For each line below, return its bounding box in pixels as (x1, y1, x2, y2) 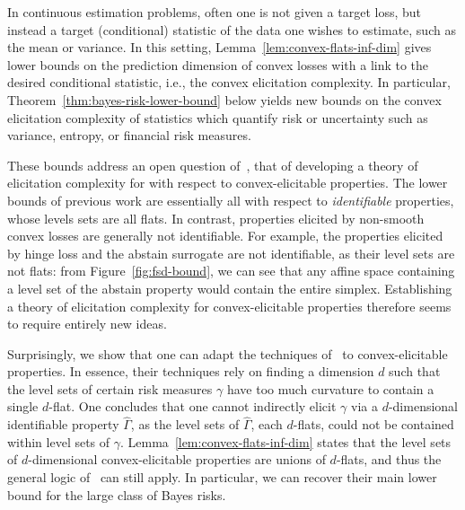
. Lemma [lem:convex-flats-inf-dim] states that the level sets (120, 432, 452, 451)
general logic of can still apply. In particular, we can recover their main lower (7, 468, 437, 487)
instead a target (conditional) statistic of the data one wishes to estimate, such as (7, 20, 456, 39)
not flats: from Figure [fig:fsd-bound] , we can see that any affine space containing (7, 261, 455, 280)
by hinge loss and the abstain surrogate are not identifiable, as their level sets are (7, 243, 455, 262)
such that (389, 362, 441, 381)
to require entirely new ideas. (7, 314, 167, 333)
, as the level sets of (130, 415, 240, 434)
